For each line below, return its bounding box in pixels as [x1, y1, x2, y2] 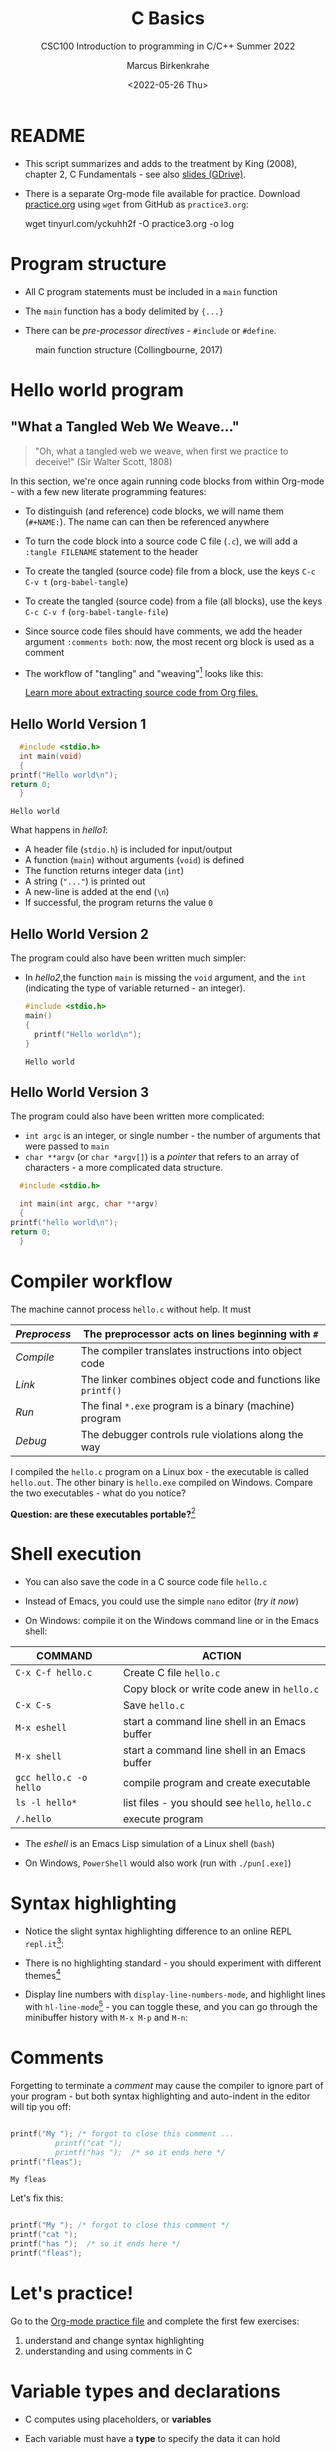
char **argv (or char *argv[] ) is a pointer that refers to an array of [24, 1151, 300, 1163]
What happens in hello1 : [10, 824, 108, 836]
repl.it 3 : [24, 1936, 65, 1949]
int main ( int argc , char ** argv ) [19, 1199, 159, 1209]
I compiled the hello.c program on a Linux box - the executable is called [10, 1465, 310, 1477]
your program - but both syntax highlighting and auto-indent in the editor [10, 2090, 311, 2102]
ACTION [201, 1649, 242, 1663]
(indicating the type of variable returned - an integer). [24, 982, 246, 994]
